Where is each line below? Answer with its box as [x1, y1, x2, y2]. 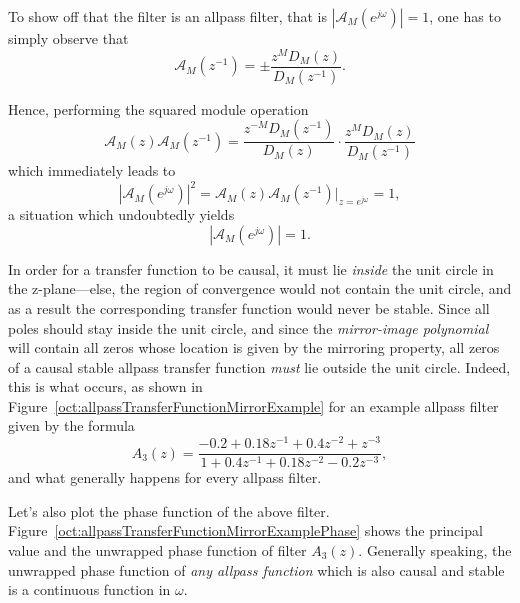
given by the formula [8, 415, 135, 436]
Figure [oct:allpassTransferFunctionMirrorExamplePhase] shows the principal [8, 520, 483, 541]
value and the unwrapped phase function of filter [8, 540, 307, 560]
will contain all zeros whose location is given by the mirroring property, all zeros [8, 337, 500, 358]
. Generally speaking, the [358, 540, 512, 560]
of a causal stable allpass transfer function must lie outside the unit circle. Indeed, [8, 356, 511, 377]
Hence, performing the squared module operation [8, 98, 309, 119]
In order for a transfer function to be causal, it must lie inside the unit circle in [8, 258, 494, 279]
